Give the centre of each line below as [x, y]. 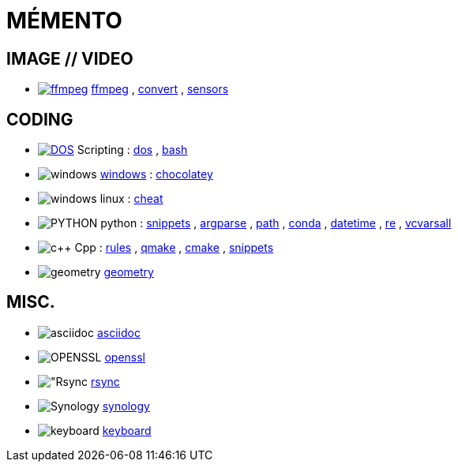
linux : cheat [131, 199]
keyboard [127, 430]
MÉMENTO [64, 21]
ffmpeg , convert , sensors [160, 89]
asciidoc [118, 332]
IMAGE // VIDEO [70, 58]
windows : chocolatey [156, 174]
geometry [129, 272]
